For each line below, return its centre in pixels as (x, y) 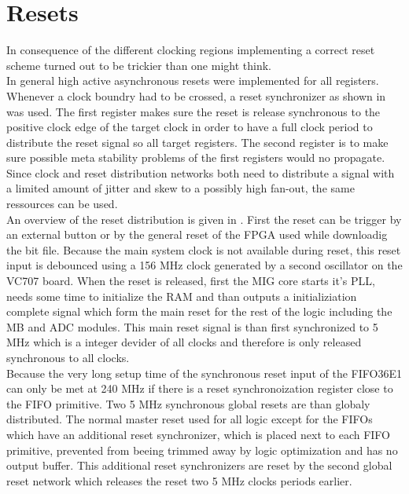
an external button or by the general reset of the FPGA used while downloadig (197, 234)
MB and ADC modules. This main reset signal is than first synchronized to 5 (192, 326)
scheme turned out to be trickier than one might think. (139, 65)
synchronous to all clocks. (68, 357)
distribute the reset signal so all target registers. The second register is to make (197, 142)
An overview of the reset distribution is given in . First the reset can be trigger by (204, 219)
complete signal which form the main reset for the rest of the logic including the (199, 311)
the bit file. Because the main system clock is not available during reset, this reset (204, 249)
